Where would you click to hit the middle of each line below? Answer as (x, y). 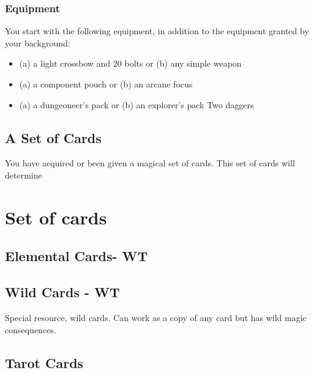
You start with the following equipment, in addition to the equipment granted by (157, 31)
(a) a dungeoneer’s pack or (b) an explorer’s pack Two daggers (136, 104)
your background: (38, 42)
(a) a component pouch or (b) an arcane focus (106, 84)
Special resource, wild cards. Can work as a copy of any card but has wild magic (156, 317)
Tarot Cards (44, 362)
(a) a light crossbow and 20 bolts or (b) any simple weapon (130, 63)
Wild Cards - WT (62, 292)
